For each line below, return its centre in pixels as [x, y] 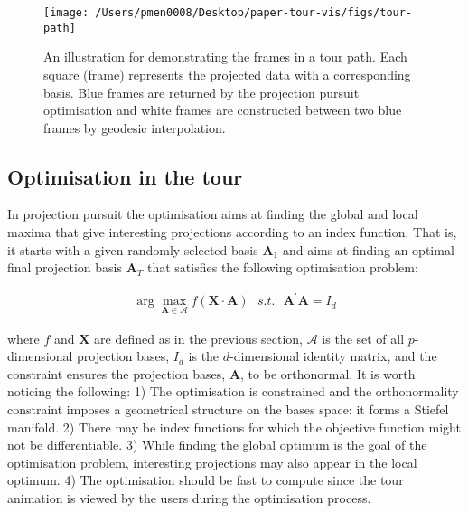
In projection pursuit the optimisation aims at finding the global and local [213, 214]
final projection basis [65, 267]
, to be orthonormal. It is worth [328, 373]
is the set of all [363, 338]
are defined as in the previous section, [199, 338]
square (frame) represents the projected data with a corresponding [227, 74]
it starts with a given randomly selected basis [133, 249]
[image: [66, 13]
